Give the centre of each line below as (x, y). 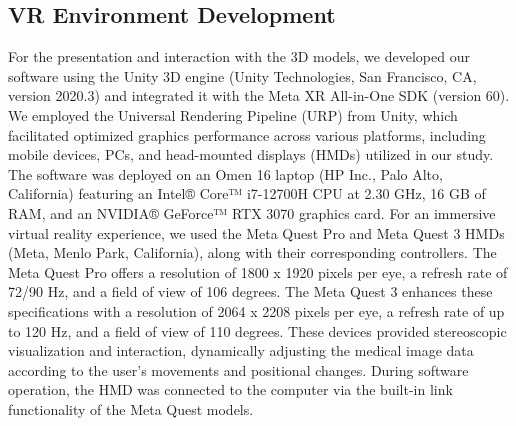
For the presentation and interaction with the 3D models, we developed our (239, 56)
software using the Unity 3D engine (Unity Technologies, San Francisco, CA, (242, 75)
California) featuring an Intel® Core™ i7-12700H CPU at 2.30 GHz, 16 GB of (247, 193)
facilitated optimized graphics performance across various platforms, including (247, 134)
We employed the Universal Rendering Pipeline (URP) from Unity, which (233, 114)
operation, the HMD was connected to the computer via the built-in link (230, 389)
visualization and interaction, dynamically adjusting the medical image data (241, 350)
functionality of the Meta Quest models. (131, 408)
